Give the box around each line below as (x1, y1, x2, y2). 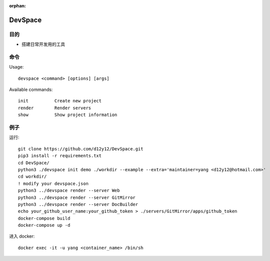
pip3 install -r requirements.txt (18, 153, 102, 159)
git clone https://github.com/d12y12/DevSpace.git (18, 146, 144, 151)
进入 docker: (9, 233, 35, 239)
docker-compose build (18, 215, 70, 221)
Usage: (9, 64, 24, 70)
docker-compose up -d (18, 222, 70, 228)
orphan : (9, 3, 26, 8)
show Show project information (18, 112, 117, 118)
